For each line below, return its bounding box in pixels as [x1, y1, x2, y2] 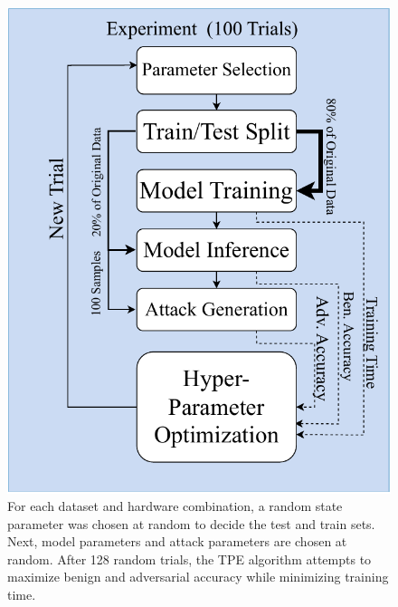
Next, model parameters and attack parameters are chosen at [7, 532, 347, 551]
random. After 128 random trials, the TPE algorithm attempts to [7, 549, 372, 568]
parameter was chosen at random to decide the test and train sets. [7, 514, 375, 533]
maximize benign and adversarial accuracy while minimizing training [7, 567, 389, 586]
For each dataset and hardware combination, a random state [7, 496, 343, 515]
